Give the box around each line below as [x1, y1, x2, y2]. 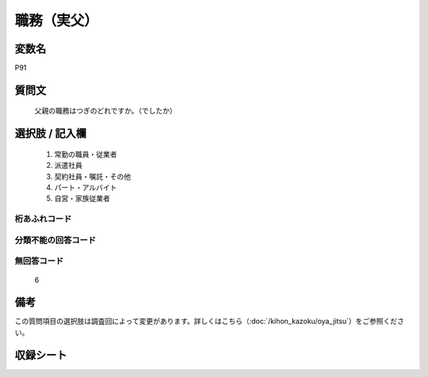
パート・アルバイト [54, 183, 117, 192]
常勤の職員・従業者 [54, 149, 117, 158]
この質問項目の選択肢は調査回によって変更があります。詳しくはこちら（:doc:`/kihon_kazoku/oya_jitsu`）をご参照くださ [14, 317, 404, 326]
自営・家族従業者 [54, 194, 110, 204]
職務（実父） [14, 12, 99, 29]
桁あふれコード [14, 214, 72, 225]
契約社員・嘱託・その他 [54, 171, 131, 181]
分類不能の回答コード [14, 234, 97, 246]
